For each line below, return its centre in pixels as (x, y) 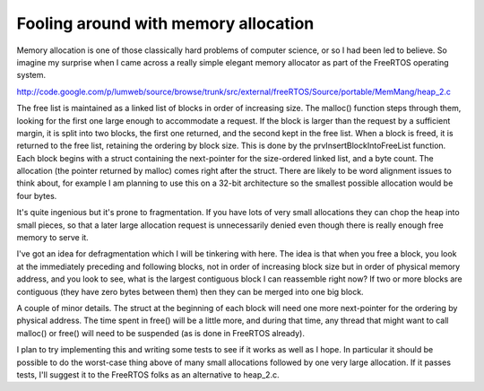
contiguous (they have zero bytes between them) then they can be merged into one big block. (190, 291)
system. (31, 75)
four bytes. (37, 195)
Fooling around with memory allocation (165, 23)
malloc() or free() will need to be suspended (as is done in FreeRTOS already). (160, 333)
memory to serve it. (52, 238)
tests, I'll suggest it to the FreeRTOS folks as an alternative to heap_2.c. (148, 374)
